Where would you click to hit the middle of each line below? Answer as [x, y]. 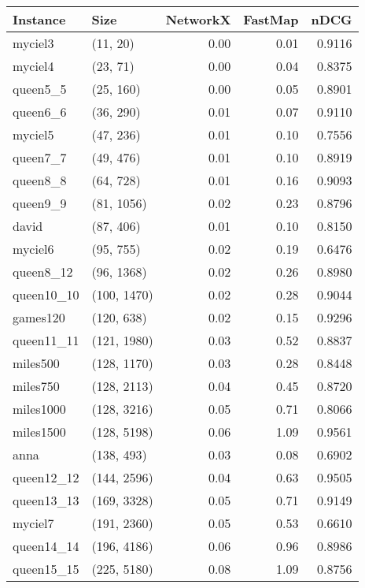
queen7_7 [40, 157]
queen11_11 [46, 340]
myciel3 [33, 43]
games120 [39, 317]
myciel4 [33, 66]
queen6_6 [40, 112]
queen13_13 [46, 500]
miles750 [36, 386]
